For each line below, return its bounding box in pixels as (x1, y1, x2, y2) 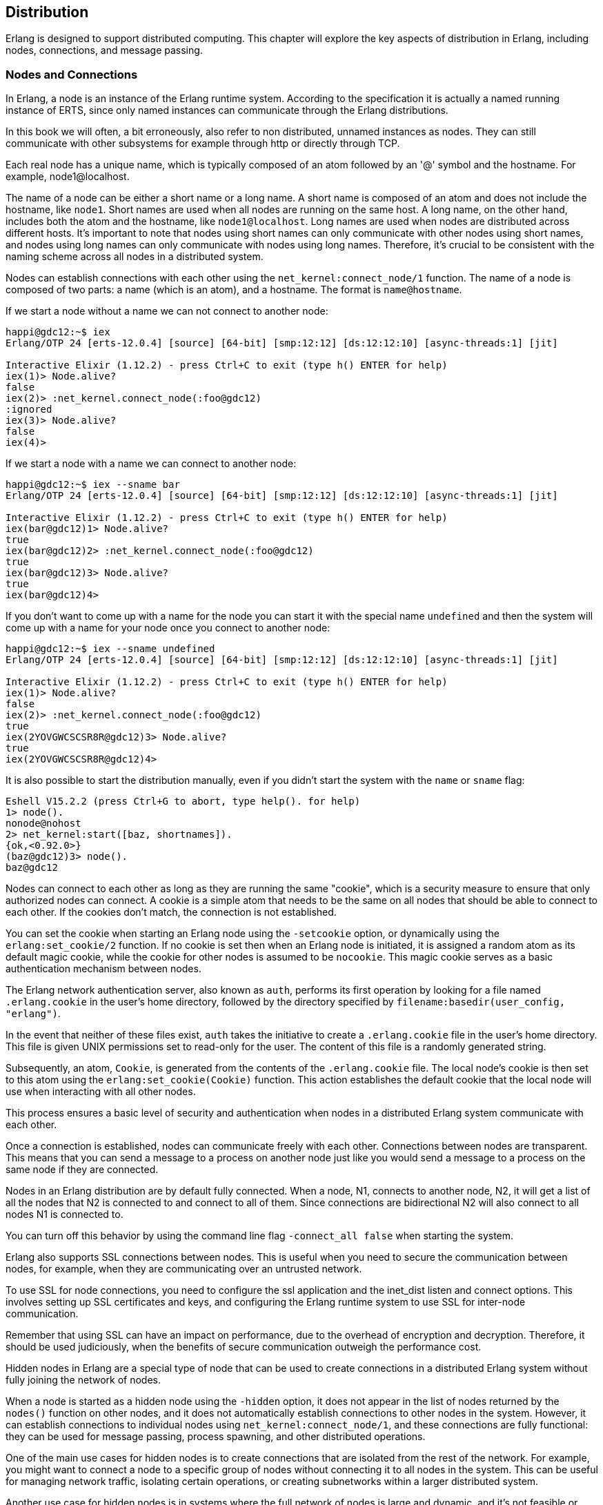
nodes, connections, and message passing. (6, 44, 203, 57)
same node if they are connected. (6, 1163, 159, 1176)
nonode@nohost (6, 818, 81, 829)
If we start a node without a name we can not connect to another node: (6, 305, 328, 317)
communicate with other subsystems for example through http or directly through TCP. (6, 137, 400, 150)
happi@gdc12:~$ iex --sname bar (6, 479, 180, 491)
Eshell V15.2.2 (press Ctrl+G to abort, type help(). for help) (6, 796, 361, 807)
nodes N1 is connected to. (6, 1208, 123, 1221)
